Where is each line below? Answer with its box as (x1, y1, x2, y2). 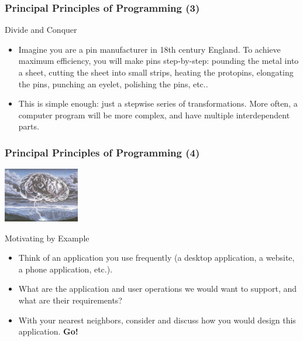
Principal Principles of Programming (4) (5, 145, 200, 159)
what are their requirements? (18, 294, 122, 306)
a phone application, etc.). (18, 262, 113, 275)
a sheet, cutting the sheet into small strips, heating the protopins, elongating (18, 66, 294, 78)
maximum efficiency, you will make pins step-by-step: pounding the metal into (18, 54, 299, 67)
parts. (18, 120, 39, 132)
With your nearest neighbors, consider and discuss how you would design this (18, 313, 296, 326)
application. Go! (18, 325, 78, 337)
